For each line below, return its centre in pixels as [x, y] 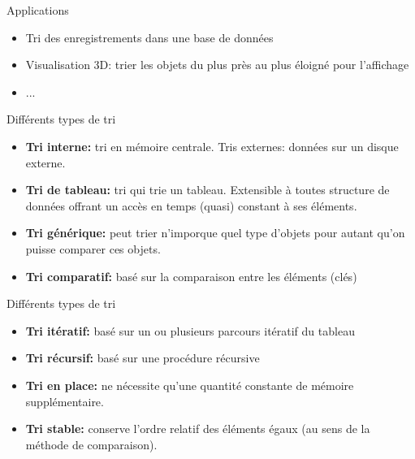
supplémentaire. [65, 401]
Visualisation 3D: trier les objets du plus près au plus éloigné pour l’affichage [217, 65]
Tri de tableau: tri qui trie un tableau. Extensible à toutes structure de [207, 190]
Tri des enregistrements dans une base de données [149, 37]
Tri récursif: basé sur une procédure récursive [143, 358]
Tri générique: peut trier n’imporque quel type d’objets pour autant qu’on [215, 233]
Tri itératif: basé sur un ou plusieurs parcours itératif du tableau [190, 330]
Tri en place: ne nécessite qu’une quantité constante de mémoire [190, 385]
